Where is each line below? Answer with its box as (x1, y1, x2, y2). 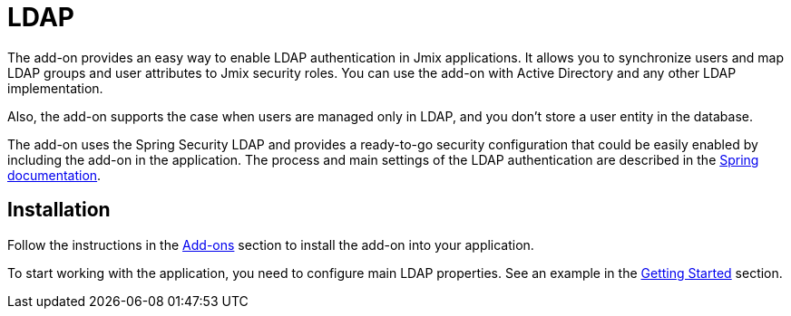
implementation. (7, 80, 103, 96)
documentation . (7, 167, 102, 183)
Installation (7, 198, 111, 222)
